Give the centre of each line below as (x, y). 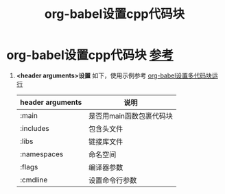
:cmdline (34, 180)
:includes (34, 128)
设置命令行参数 (113, 180)
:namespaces (42, 154)
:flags (29, 167)
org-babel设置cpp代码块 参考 (90, 55)
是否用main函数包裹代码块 (130, 116)
